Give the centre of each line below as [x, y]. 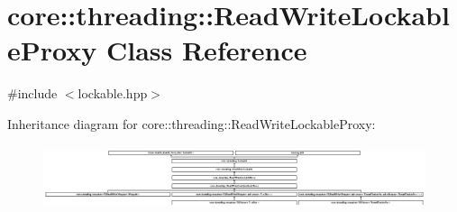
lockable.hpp [113, 93]
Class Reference [206, 50]
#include [32, 93]
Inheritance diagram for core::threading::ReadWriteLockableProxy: [192, 123]
